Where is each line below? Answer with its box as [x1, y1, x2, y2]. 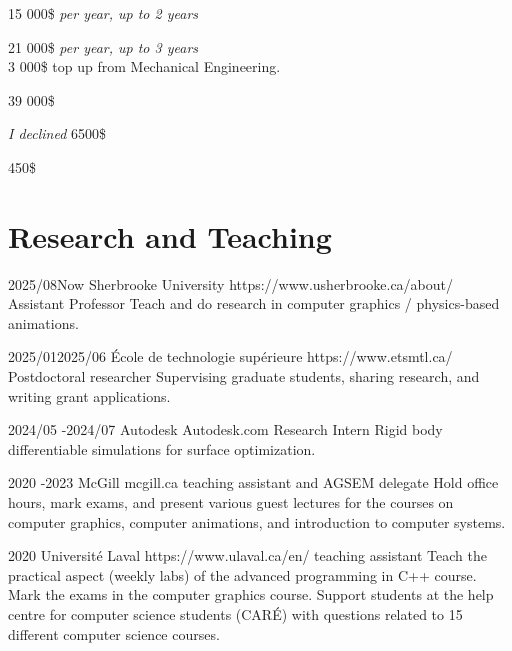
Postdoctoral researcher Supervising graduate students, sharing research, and [8, 366, 480, 387]
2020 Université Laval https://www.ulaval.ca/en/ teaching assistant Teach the [8, 545, 487, 566]
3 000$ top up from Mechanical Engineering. [8, 56, 281, 77]
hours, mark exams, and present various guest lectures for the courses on [8, 492, 454, 513]
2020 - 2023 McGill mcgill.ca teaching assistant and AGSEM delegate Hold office [8, 472, 499, 493]
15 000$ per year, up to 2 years [8, 3, 199, 23]
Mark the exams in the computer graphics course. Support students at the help [8, 584, 494, 605]
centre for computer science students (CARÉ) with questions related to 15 [8, 604, 463, 624]
